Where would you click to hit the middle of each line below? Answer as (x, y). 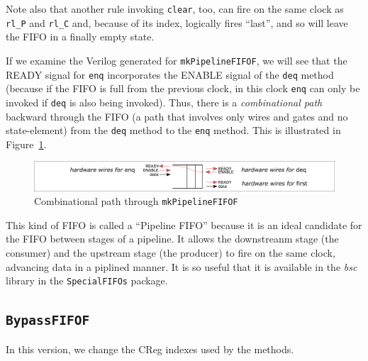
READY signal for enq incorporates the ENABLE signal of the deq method (170, 74)
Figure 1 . (26, 144)
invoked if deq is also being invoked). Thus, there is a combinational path (164, 102)
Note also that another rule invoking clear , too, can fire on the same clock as (175, 9)
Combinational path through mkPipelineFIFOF (136, 201)
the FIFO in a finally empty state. (80, 37)
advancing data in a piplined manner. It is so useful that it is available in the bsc (182, 266)
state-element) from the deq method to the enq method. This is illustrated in (173, 130)
